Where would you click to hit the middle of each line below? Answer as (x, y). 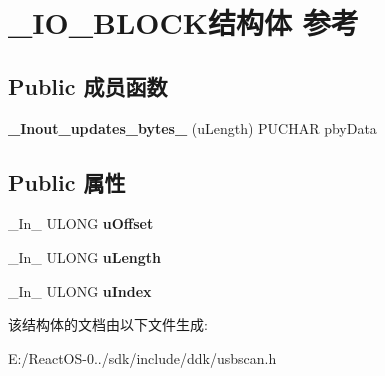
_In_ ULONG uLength (85, 256)
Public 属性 (67, 181)
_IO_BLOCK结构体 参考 (183, 22)
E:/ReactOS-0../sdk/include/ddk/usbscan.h (142, 357)
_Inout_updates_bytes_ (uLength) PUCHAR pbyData (192, 127)
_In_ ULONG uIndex (80, 290)
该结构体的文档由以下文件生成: (108, 324)
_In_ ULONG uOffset (81, 223)
